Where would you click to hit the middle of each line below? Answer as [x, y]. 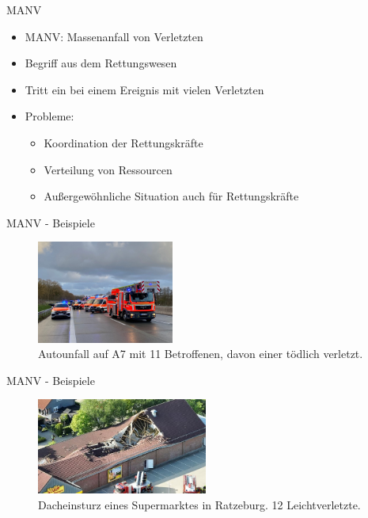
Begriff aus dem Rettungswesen [101, 63]
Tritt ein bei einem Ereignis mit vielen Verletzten [144, 89]
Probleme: [49, 116]
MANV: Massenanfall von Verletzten [114, 36]
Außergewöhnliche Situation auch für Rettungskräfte [171, 196]
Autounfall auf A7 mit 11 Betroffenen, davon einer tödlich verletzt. [201, 354]
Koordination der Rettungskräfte [123, 142]
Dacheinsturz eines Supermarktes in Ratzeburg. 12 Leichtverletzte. [199, 505]
